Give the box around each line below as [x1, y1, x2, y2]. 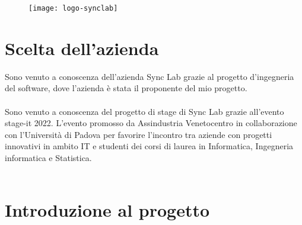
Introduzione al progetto [5, 198, 210, 222]
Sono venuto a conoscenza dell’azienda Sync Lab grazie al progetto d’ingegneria [5, 70, 294, 82]
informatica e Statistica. [5, 151, 92, 163]
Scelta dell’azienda [5, 36, 159, 60]
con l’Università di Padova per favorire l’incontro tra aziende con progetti [5, 128, 272, 140]
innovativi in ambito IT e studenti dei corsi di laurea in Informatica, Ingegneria [5, 140, 294, 152]
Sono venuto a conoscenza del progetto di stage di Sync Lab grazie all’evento [5, 105, 284, 117]
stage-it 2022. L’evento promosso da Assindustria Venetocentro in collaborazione [5, 117, 297, 129]
